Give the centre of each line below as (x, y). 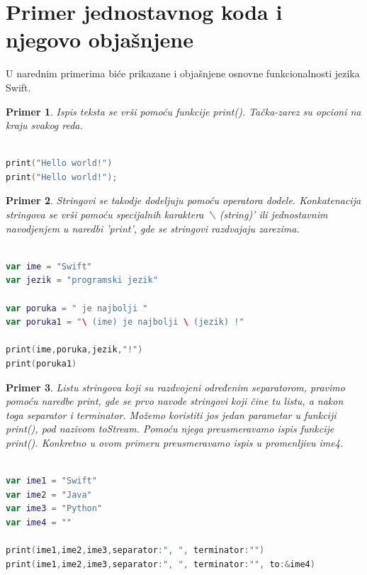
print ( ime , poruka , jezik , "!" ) (74, 350)
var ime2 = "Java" (49, 495)
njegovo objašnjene (100, 39)
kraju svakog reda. (44, 125)
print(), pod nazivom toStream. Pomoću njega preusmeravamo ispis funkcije (170, 429)
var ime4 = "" (39, 522)
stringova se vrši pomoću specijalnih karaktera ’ (108, 214)
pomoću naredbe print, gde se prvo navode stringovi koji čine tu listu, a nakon (175, 401)
